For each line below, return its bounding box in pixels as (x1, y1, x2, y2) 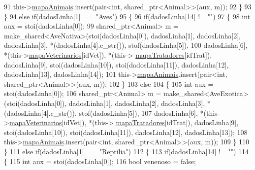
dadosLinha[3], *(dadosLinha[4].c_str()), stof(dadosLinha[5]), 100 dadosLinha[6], (4, 40, 248, 50)
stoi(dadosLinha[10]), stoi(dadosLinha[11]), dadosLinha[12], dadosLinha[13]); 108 (4, 127, 248, 137)
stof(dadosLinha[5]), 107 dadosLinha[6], (79, 107, 198, 118)
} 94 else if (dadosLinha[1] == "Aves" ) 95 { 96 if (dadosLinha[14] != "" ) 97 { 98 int (4, 11, 251, 21)
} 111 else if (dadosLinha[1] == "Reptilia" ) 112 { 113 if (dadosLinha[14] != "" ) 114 (4, 146, 249, 156)
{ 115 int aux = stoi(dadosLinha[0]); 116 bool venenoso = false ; (4, 156, 196, 166)
